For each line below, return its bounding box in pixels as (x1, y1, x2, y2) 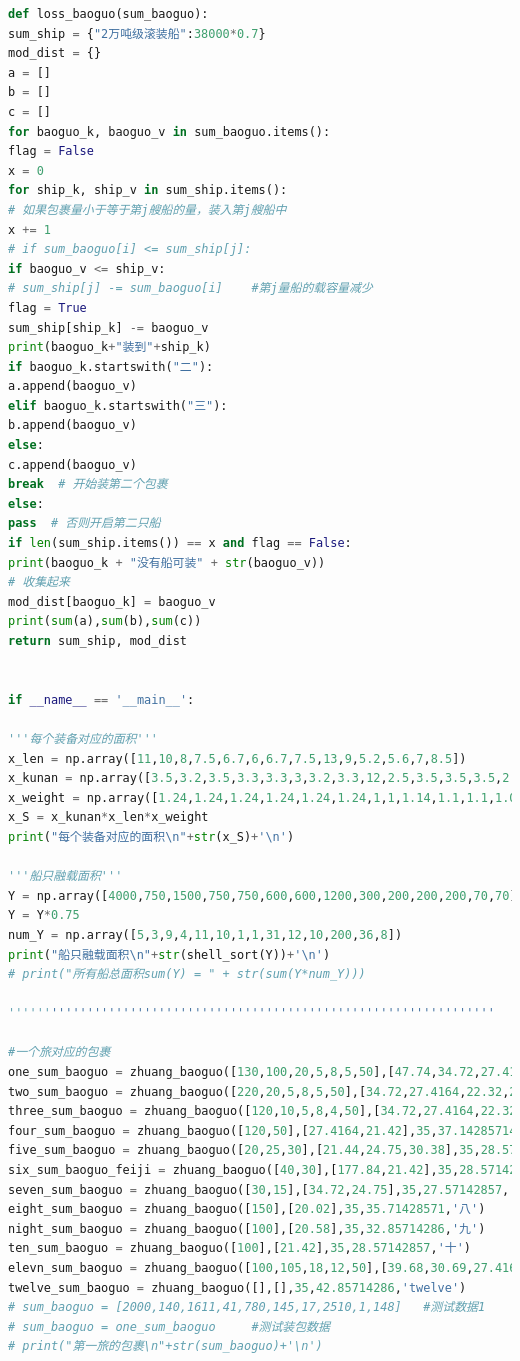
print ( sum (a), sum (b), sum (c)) (8, 614, 202, 629)
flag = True (8, 300, 87, 315)
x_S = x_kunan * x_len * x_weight (8, 810, 209, 825)
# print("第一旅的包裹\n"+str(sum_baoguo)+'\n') (8, 1339, 323, 1354)
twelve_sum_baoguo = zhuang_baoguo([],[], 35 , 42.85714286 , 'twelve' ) (8, 1280, 467, 1295)
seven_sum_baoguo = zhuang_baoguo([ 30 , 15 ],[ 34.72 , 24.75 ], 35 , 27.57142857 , (8, 1182, 510, 1197)
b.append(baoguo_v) (8, 418, 137, 433)
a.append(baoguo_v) (8, 379, 137, 394)
